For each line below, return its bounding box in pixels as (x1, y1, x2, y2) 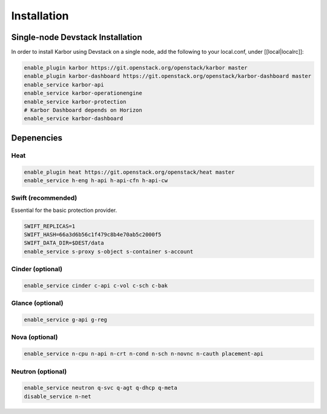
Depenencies (11, 133, 63, 143)
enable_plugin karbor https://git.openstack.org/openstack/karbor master (24, 64, 248, 71)
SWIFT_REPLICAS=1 (24, 223, 76, 229)
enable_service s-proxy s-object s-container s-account (24, 248, 194, 255)
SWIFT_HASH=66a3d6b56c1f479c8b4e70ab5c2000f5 (24, 231, 162, 238)
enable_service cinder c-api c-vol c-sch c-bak (24, 282, 168, 289)
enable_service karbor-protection (24, 98, 127, 105)
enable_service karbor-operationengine (24, 90, 142, 97)
